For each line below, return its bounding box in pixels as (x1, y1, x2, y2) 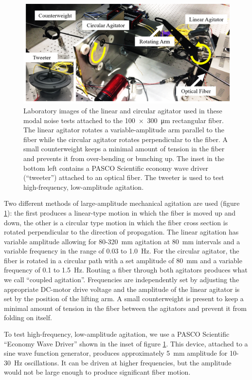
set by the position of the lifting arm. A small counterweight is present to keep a (4, 293, 244, 304)
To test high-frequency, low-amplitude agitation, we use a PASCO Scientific (4, 329, 230, 339)
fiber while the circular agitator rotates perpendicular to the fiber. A (23, 134, 228, 144)
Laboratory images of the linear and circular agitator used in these (23, 105, 222, 115)
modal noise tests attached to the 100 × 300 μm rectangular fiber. (23, 115, 224, 125)
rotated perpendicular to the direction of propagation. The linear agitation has (4, 227, 239, 237)
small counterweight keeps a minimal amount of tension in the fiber (23, 144, 225, 154)
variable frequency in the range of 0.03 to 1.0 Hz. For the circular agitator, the (4, 246, 239, 256)
